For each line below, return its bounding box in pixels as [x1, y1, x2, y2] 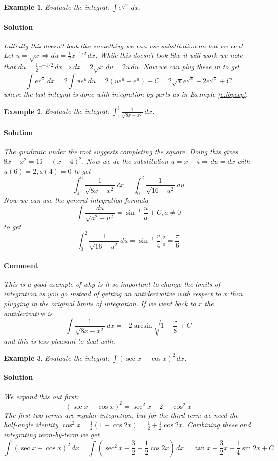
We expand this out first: [4, 391, 79, 401]
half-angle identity [4, 419, 58, 430]
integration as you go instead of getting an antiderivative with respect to [4, 288, 221, 299]
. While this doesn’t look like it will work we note [95, 50, 243, 60]
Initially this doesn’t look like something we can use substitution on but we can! [4, 40, 243, 50]
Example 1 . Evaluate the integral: [4, 2, 109, 12]
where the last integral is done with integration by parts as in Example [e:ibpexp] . [4, 89, 248, 99]
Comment [4, 260, 38, 270]
